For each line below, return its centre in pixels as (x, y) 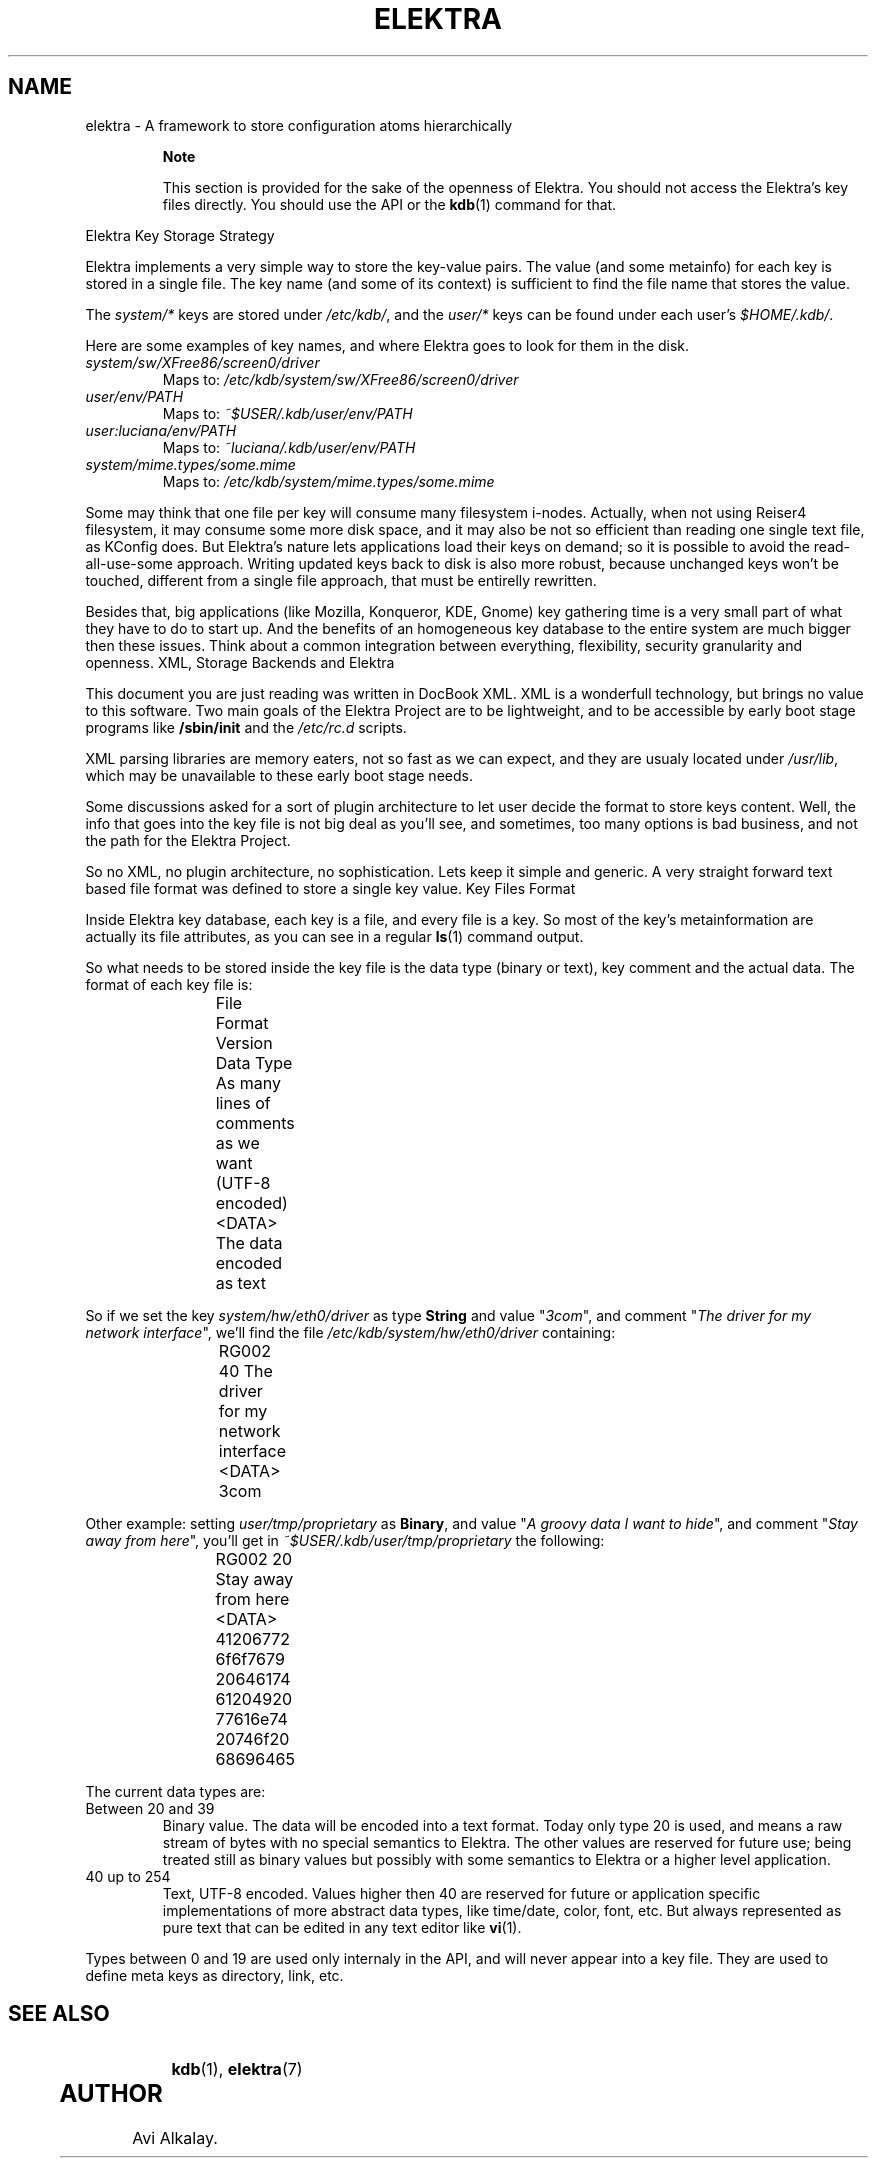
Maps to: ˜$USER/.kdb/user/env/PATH (287, 413)
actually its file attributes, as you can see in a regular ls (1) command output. (334, 936)
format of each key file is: (169, 984)
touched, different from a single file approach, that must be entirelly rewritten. (341, 580)
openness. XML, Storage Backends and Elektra (240, 662)
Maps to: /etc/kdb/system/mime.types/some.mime (328, 481)
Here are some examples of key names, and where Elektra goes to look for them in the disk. (387, 345)
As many (248, 1082)
